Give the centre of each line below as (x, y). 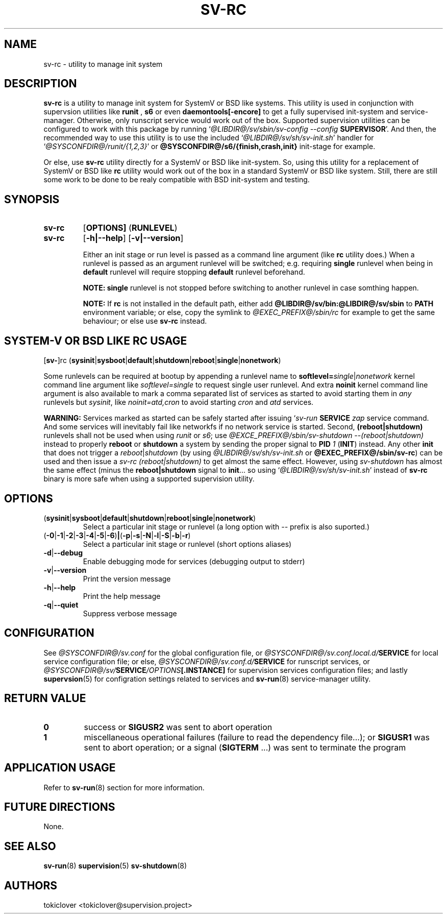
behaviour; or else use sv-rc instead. (145, 321)
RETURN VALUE (45, 698)
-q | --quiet (61, 605)
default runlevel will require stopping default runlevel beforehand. (194, 272)
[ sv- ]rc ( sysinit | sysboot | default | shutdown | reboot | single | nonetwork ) (162, 360)
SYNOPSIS (32, 199)
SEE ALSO (30, 846)
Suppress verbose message (130, 613)
